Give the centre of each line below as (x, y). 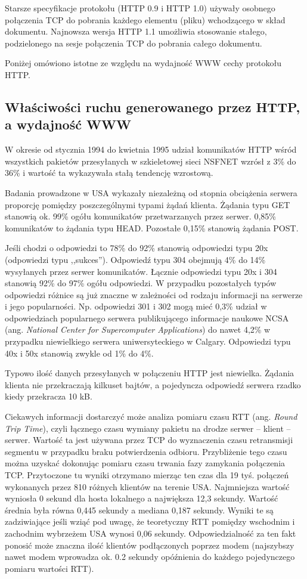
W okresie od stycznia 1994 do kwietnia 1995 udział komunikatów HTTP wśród (151, 149)
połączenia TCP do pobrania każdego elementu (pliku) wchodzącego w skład (145, 19)
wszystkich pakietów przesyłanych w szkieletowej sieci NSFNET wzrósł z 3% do (151, 161)
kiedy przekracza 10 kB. (49, 396)
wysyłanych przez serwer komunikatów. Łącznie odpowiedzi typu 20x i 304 (141, 271)
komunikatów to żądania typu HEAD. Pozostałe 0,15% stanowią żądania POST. (152, 227)
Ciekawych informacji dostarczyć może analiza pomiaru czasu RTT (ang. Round (151, 417)
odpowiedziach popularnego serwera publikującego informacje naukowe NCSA (147, 318)
